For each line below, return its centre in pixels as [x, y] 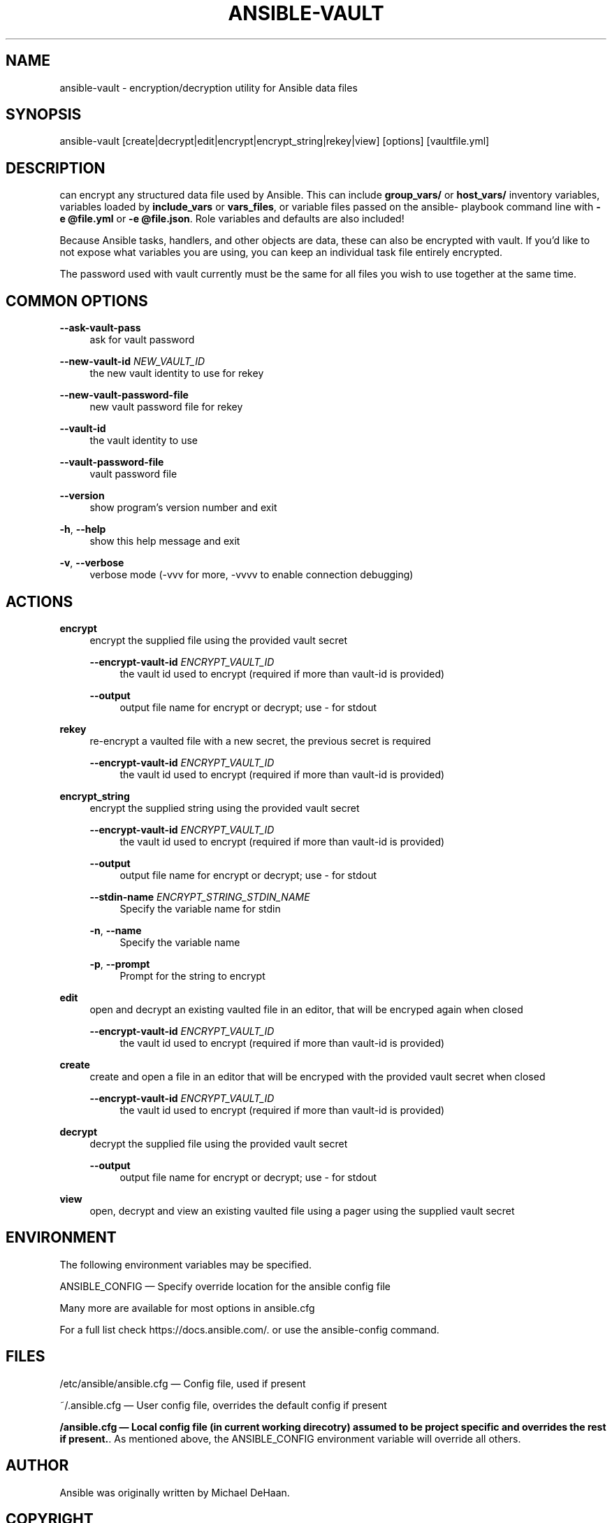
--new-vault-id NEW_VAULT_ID [132, 362]
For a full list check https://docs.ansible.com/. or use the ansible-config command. [249, 1329]
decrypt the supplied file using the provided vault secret [219, 1143]
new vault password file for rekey [166, 407]
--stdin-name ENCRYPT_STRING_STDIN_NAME [200, 896]
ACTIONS [39, 601]
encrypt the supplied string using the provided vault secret [225, 808]
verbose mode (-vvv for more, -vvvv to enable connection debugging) [252, 575]
